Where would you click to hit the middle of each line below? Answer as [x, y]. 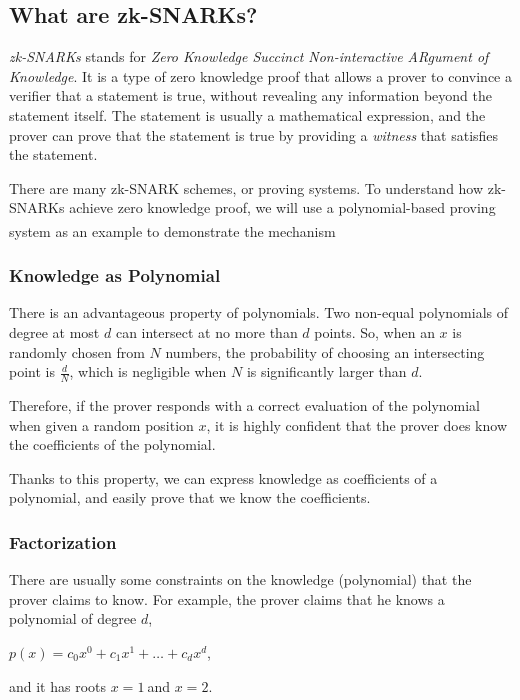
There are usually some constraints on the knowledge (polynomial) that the [240, 579]
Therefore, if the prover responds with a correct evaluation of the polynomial [245, 405]
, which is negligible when [148, 371]
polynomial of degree [73, 618]
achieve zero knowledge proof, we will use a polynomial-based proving [282, 207]
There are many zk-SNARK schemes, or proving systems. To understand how [246, 187]
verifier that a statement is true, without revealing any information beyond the [250, 95]
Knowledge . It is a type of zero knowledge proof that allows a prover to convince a [260, 75]
